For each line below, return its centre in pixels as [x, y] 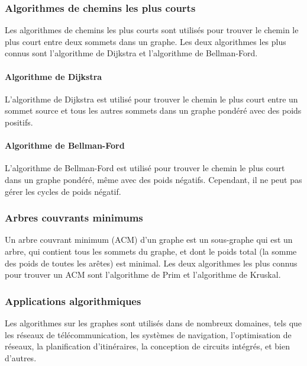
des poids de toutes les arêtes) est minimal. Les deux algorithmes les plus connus [151, 263]
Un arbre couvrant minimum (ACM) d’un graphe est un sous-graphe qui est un [149, 240]
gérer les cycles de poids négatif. [63, 191]
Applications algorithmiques [73, 301]
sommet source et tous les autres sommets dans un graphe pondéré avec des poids [153, 110]
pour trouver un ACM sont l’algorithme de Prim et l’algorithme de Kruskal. [143, 274]
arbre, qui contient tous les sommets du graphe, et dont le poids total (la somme [151, 251]
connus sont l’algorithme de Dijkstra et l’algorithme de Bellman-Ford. [131, 53]
